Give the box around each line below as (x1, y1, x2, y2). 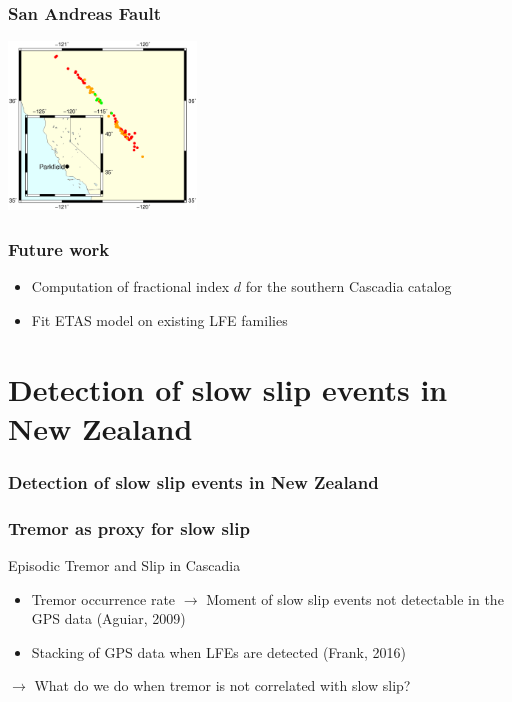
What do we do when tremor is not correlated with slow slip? (34, 675, 411, 696)
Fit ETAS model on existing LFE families (31, 309, 288, 330)
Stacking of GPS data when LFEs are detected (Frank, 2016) (31, 641, 406, 662)
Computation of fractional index (31, 276, 230, 297)
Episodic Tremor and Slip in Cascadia (8, 555, 241, 576)
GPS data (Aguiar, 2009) (31, 608, 186, 629)
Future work (8, 236, 110, 261)
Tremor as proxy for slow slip (8, 515, 250, 540)
